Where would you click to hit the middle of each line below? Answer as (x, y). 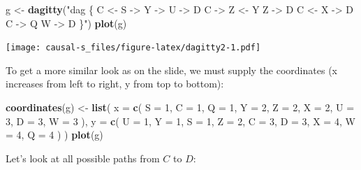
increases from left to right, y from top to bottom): (115, 84)
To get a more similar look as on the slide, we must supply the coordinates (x (171, 70)
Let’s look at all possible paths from (83, 158)
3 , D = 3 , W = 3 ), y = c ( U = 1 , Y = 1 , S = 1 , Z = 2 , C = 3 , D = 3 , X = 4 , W (180, 121)
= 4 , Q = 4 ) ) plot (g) (54, 135)
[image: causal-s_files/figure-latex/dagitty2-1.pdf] (133, 48)
